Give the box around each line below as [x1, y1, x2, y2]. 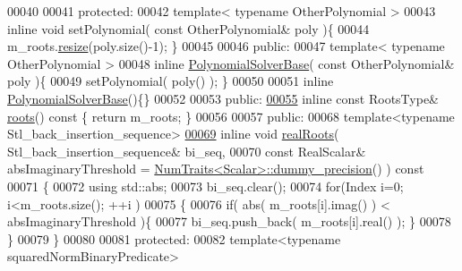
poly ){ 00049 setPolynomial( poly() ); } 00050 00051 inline [7, 72, 334, 90]
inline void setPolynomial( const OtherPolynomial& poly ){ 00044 [7, 19, 370, 38]
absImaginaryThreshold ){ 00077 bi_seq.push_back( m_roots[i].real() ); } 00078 [7, 212, 451, 231]
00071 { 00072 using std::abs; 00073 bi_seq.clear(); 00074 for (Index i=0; [7, 176, 404, 195]
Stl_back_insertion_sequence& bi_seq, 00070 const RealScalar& [7, 141, 366, 160]
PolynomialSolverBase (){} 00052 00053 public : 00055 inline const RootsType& [7, 89, 439, 107]
